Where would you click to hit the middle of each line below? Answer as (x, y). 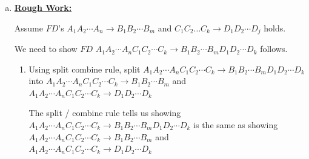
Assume (28, 28)
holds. (275, 28)
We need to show (46, 49)
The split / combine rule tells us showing (105, 113)
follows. (274, 49)
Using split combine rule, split (85, 69)
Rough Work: (43, 7)
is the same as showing (236, 125)
